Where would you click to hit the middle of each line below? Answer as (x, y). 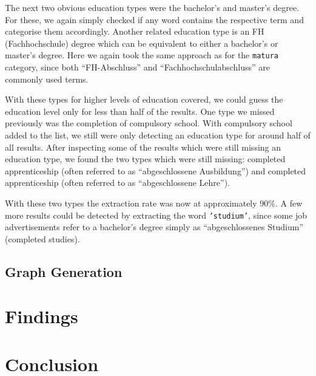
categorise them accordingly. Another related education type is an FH (135, 31)
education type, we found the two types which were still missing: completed (145, 159)
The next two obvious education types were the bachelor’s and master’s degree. (152, 7)
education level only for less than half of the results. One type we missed (140, 111)
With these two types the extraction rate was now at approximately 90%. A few (154, 203)
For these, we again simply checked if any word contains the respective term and (154, 19)
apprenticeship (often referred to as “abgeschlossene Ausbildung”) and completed (156, 170)
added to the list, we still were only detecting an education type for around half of (158, 135)
